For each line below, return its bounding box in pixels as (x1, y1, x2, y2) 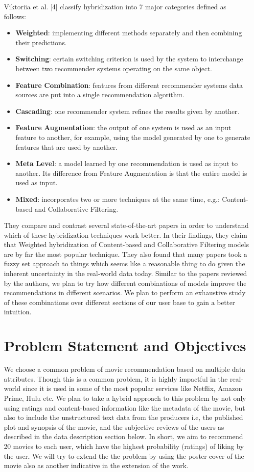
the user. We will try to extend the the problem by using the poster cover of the (4, 450, 244, 461)
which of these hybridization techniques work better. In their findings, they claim (4, 229, 248, 240)
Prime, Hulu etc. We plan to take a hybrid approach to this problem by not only (4, 392, 246, 403)
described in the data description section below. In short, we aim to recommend (4, 431, 243, 442)
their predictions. (15, 37, 67, 47)
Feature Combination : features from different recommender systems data (15, 80, 243, 90)
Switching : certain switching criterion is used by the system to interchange (15, 54, 243, 64)
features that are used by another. (15, 141, 118, 152)
